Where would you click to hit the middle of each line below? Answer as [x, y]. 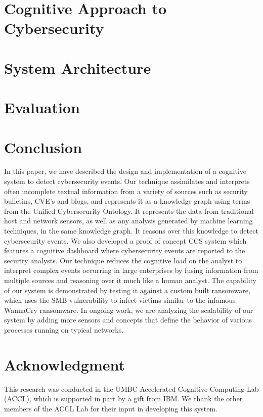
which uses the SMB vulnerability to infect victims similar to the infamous [120, 300]
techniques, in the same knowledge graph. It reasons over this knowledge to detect [131, 230]
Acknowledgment [64, 364]
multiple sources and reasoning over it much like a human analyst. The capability [130, 280]
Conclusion [43, 147]
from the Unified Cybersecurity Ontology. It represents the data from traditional [129, 211]
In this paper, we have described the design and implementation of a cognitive [125, 171]
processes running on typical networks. [64, 329]
